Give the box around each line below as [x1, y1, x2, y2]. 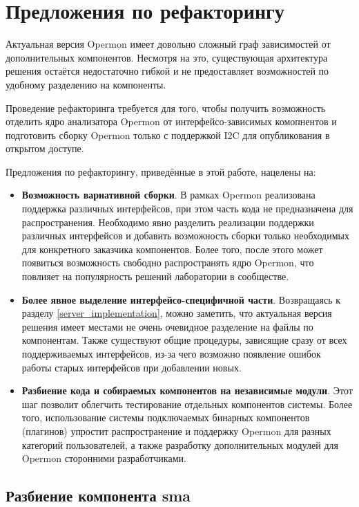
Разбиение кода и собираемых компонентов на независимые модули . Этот [21, 383, 353, 398]
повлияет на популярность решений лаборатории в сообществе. [21, 269, 289, 284]
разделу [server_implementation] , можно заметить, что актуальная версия [21, 306, 332, 320]
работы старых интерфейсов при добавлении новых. [21, 360, 242, 374]
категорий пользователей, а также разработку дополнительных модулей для [21, 437, 338, 452]
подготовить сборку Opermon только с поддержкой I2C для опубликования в [6, 127, 330, 142]
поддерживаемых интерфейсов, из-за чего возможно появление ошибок [21, 347, 321, 360]
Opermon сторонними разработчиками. [21, 451, 186, 465]
